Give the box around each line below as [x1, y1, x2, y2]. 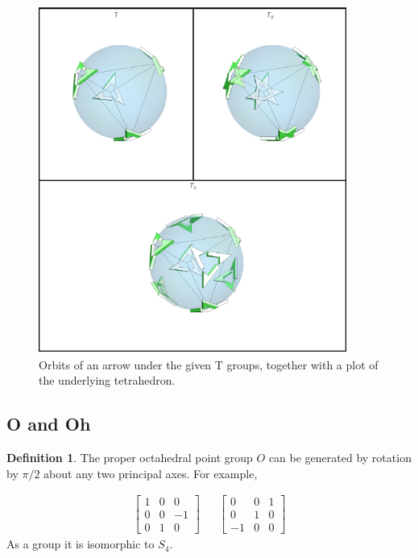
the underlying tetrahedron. [39, 372, 176, 389]
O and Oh [6, 411, 91, 436]
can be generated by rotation [268, 449, 412, 466]
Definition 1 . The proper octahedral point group [6, 449, 253, 466]
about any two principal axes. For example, [43, 464, 258, 481]
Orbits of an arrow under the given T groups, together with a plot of [39, 356, 379, 373]
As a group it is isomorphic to [6, 535, 155, 552]
